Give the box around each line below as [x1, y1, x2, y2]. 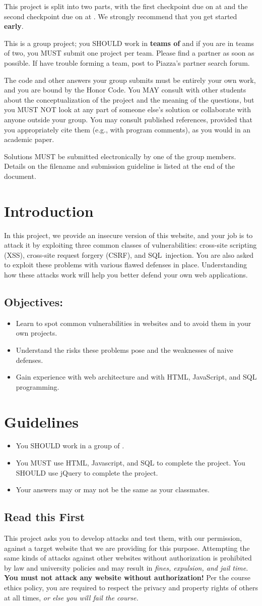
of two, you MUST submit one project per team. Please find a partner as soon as [4, 48, 254, 58]
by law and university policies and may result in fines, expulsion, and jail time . [4, 562, 248, 573]
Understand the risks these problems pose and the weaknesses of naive [16, 344, 233, 355]
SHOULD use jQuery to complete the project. [16, 467, 158, 478]
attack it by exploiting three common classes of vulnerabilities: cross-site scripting [4, 240, 257, 250]
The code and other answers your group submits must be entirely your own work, [4, 74, 256, 85]
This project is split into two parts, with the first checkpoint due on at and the [4, 1, 248, 11]
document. [4, 170, 36, 181]
